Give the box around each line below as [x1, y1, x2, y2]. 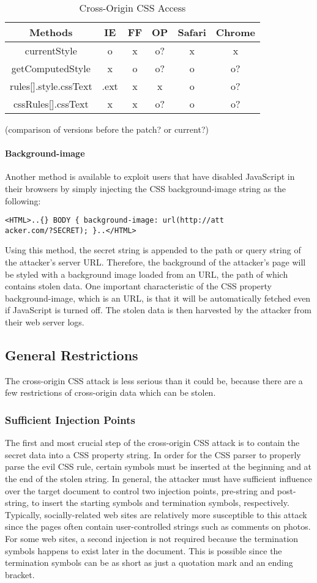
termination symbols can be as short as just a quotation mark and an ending [5, 556, 293, 569]
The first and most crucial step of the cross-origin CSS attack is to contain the [5, 436, 300, 449]
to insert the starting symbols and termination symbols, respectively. [31, 496, 289, 509]
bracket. [5, 568, 35, 581]
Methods [29, 25, 73, 39]
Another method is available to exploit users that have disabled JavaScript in [5, 170, 295, 183]
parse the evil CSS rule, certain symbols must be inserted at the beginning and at [5, 460, 312, 473]
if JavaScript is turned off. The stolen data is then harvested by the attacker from [5, 303, 311, 316]
